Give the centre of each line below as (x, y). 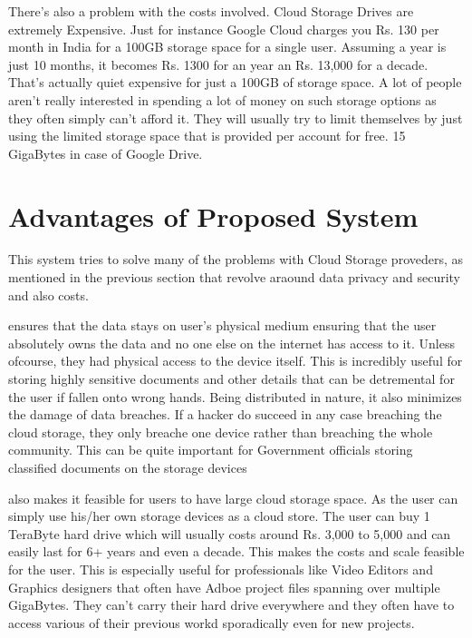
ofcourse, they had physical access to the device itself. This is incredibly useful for (236, 361)
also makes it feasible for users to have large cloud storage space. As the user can (233, 498)
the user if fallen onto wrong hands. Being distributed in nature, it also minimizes (235, 396)
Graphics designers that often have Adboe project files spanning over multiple (224, 587)
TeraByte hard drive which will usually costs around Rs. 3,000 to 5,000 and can (230, 533)
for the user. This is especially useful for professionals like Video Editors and (221, 569)
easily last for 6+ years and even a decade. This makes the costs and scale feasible (236, 551)
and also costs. (48, 294)
